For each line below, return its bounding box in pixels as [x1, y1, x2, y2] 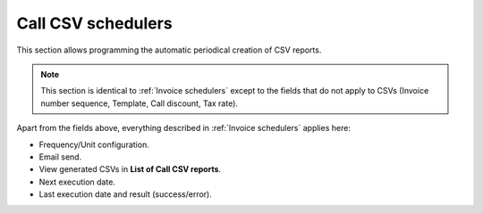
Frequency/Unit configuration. [38, 139, 149, 150]
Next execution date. [38, 176, 116, 187]
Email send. [38, 152, 82, 162]
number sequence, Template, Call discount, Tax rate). [40, 98, 239, 109]
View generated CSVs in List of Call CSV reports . [38, 164, 222, 175]
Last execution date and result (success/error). [38, 189, 212, 200]
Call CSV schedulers [16, 13, 174, 33]
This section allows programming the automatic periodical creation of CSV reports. [16, 45, 322, 55]
